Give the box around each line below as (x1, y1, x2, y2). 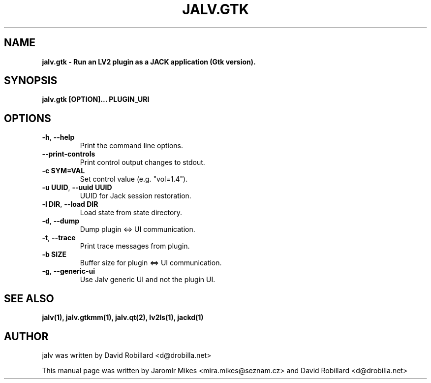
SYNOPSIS (4, 74, 58, 87)
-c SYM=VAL (42, 166, 85, 175)
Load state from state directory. (80, 208, 183, 217)
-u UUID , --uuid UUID (42, 183, 112, 192)
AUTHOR (4, 330, 49, 343)
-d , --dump (42, 217, 79, 225)
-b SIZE (42, 250, 66, 259)
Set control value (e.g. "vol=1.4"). (80, 175, 188, 184)
